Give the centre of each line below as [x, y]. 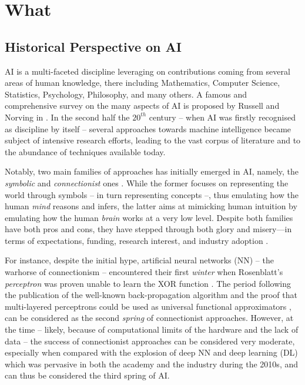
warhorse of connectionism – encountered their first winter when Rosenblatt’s [144, 272]
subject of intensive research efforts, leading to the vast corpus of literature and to [153, 140]
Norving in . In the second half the [67, 117]
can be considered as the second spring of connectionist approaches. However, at [149, 318]
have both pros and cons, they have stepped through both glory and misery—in [148, 229]
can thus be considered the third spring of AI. [87, 375]
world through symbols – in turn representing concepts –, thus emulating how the [152, 194]
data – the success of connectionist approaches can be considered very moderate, [150, 341]
